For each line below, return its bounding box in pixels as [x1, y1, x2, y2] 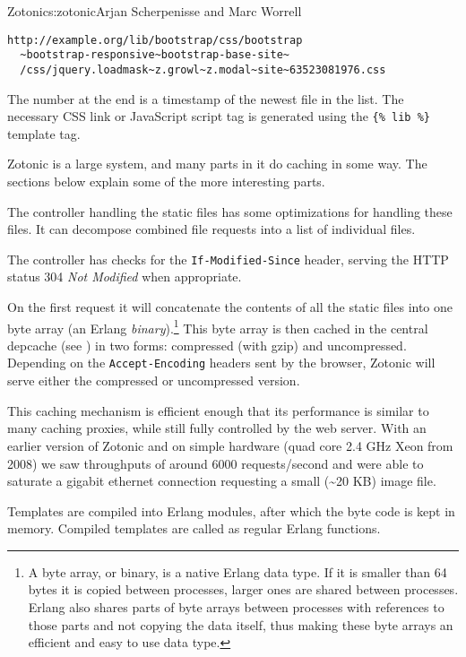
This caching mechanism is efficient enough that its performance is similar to [7, 401, 429, 419]
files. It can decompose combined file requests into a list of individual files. [7, 220, 416, 238]
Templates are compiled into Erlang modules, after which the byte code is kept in [7, 501, 455, 520]
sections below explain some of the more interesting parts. [7, 172, 325, 190]
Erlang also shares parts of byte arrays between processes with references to [28, 598, 444, 617]
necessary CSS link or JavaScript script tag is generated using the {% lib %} [7, 107, 430, 125]
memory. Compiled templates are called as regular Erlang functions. [7, 519, 381, 538]
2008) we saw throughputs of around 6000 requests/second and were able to [7, 454, 424, 472]
